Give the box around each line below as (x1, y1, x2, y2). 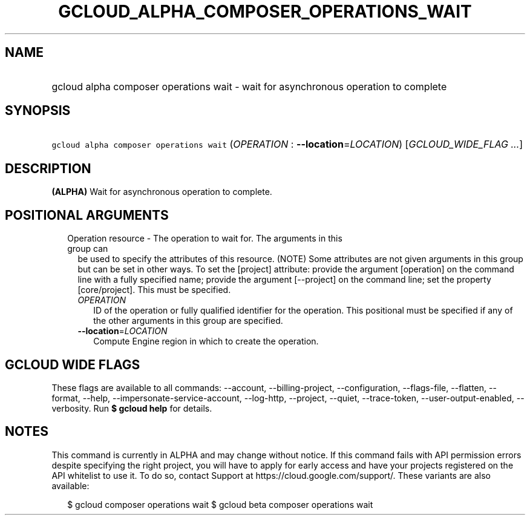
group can (67, 243, 108, 254)
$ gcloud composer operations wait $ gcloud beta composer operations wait (67, 499, 373, 510)
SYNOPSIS (5, 103, 71, 119)
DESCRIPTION (5, 160, 91, 176)
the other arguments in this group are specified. (93, 315, 283, 326)
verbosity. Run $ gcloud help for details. (51, 403, 212, 413)
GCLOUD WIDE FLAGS (5, 357, 140, 372)
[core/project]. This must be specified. (77, 285, 231, 295)
